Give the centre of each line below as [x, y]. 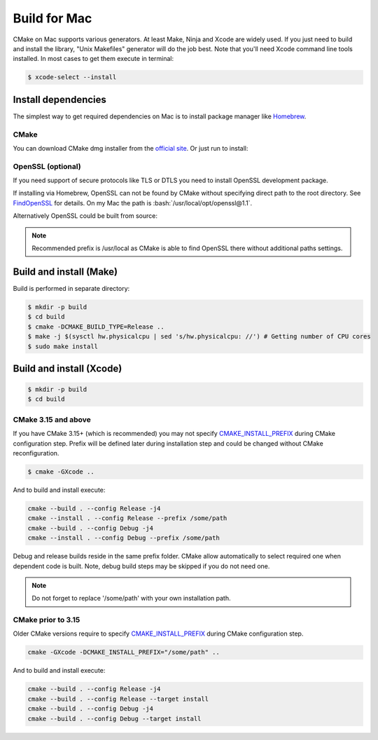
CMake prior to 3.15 [47, 620]
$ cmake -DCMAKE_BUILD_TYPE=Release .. [96, 327]
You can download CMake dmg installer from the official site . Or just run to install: [131, 148]
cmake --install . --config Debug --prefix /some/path [124, 538]
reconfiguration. [36, 453]
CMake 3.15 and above [52, 419]
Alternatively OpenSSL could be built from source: [85, 216]
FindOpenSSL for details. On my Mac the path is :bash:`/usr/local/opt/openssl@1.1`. [133, 203]
